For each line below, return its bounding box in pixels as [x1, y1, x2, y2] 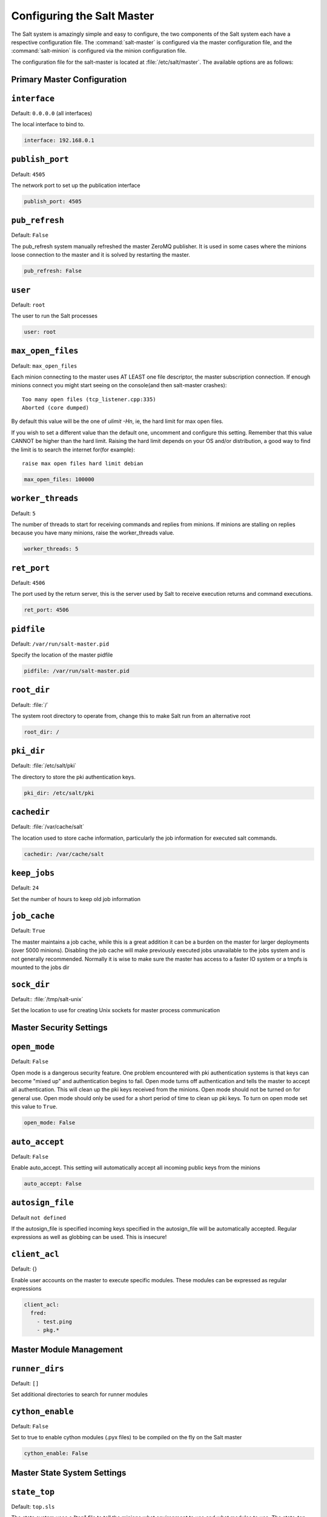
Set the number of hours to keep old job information [11, 895, 141, 902]
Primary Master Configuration [11, 74, 127, 84]
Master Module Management [11, 1344, 124, 1354]
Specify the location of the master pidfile [11, 651, 113, 658]
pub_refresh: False [24, 268, 82, 274]
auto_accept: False [24, 1180, 82, 1188]
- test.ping [36, 1318, 73, 1325]
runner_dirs [11, 1363, 65, 1374]
